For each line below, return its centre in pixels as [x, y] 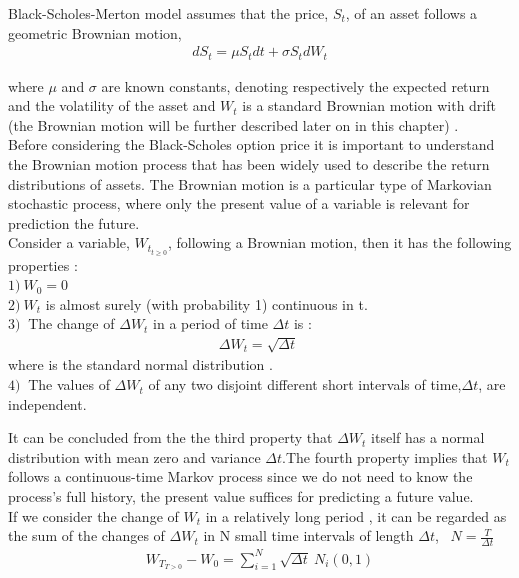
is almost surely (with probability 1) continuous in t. [206, 303]
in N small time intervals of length [308, 535]
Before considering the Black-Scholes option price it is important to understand [251, 144]
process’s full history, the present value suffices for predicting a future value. [241, 496]
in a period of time [210, 323]
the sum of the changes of [86, 535]
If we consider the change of [93, 515]
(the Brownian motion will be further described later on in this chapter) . [233, 124]
